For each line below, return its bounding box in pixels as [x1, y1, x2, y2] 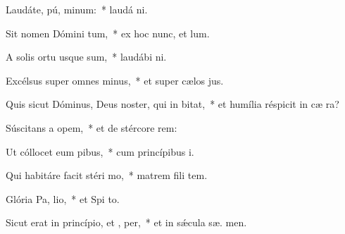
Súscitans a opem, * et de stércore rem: [6, 120, 177, 135]
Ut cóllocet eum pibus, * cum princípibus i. [6, 144, 194, 159]
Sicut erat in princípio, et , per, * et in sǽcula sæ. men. [6, 215, 247, 230]
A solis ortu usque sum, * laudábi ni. [6, 49, 167, 64]
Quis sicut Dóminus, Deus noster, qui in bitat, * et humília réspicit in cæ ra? [6, 97, 339, 111]
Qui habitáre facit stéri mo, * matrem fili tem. [6, 168, 208, 183]
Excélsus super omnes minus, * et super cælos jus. [6, 73, 224, 87]
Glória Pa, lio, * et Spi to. [6, 191, 120, 206]
